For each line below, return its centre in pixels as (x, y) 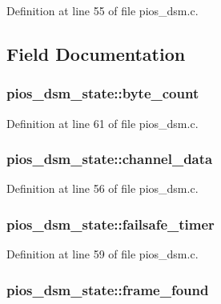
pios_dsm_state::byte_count (103, 93)
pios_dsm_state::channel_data (110, 159)
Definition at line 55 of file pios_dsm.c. (102, 10)
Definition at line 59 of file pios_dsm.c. (102, 254)
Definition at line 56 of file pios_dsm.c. (102, 188)
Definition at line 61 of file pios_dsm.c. (102, 123)
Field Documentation (96, 53)
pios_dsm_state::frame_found (108, 289)
